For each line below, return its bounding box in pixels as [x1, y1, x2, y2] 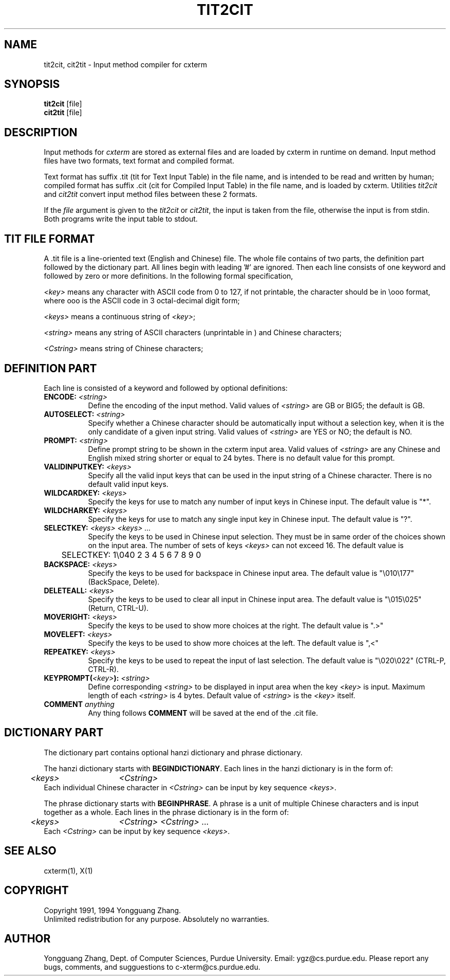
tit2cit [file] [44, 99, 82, 108]
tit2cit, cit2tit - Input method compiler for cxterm [44, 60, 208, 69]
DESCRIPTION [4, 125, 78, 139]
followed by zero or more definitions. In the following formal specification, [44, 271, 293, 281]
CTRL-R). [88, 664, 119, 674]
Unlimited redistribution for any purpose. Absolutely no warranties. [44, 914, 269, 923]
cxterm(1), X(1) [44, 866, 93, 875]
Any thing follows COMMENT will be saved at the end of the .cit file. [88, 708, 318, 717]
